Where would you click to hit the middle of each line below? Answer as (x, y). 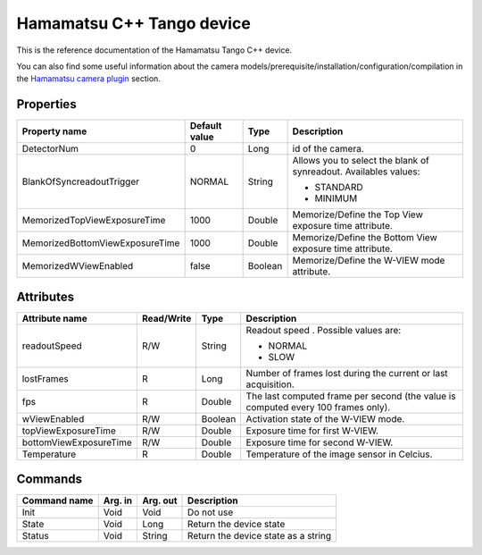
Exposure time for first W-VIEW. (312, 431)
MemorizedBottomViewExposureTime (101, 243)
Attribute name (55, 318)
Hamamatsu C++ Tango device (134, 23)
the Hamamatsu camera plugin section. (88, 79)
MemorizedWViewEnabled (78, 266)
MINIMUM (336, 198)
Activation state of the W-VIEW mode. (325, 418)
